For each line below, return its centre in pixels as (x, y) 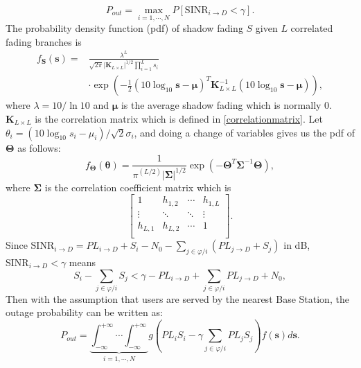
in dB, (297, 245)
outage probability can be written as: (84, 312)
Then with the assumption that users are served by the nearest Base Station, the (177, 298)
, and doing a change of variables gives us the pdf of (244, 132)
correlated (312, 28)
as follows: (39, 147)
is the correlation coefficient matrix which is (138, 187)
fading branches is (44, 41)
